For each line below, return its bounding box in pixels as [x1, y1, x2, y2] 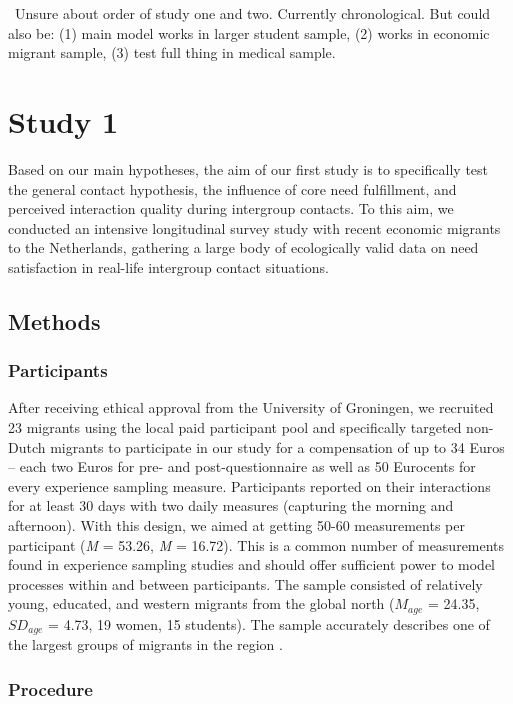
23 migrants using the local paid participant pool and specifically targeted [8, 417, 462, 438]
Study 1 [8, 100, 119, 141]
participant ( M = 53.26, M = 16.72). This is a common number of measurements [8, 534, 505, 555]
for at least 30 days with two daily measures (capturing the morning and [8, 495, 454, 516]
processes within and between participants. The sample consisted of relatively [8, 573, 483, 594]
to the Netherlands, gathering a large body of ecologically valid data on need [8, 237, 479, 258]
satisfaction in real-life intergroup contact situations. [8, 256, 329, 277]
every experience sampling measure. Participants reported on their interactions [8, 475, 491, 496]
